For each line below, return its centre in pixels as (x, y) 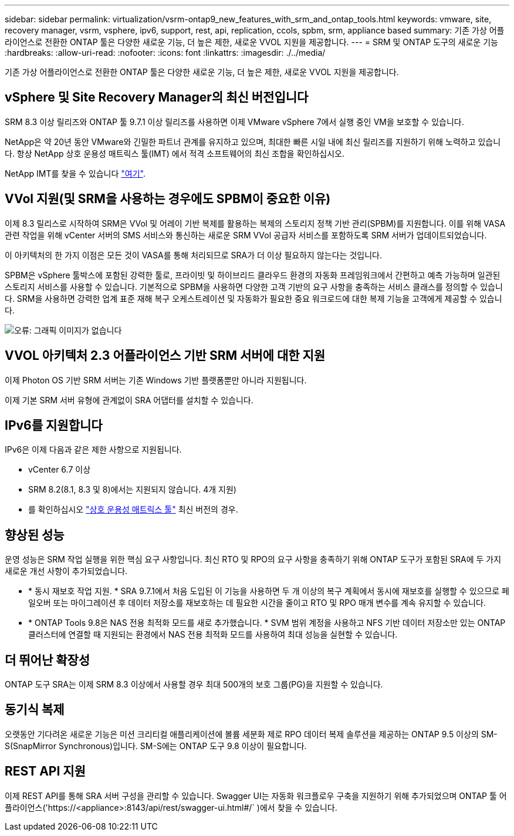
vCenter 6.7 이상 (60, 470)
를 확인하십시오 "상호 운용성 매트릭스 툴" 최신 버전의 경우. (133, 510)
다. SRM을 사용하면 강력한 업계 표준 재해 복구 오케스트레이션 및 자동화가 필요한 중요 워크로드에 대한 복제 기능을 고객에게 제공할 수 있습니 (253, 298)
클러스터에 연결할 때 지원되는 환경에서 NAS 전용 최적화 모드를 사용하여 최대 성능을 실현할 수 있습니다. (213, 635)
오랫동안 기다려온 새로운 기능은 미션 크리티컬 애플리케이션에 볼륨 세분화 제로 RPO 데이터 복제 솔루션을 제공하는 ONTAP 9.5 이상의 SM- (251, 734)
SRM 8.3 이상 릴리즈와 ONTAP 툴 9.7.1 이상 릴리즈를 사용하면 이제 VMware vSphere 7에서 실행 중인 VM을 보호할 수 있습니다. (234, 122)
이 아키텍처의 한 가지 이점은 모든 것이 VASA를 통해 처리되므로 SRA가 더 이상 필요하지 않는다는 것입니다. (193, 255)
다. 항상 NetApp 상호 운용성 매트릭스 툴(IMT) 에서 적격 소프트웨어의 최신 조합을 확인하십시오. (175, 153)
